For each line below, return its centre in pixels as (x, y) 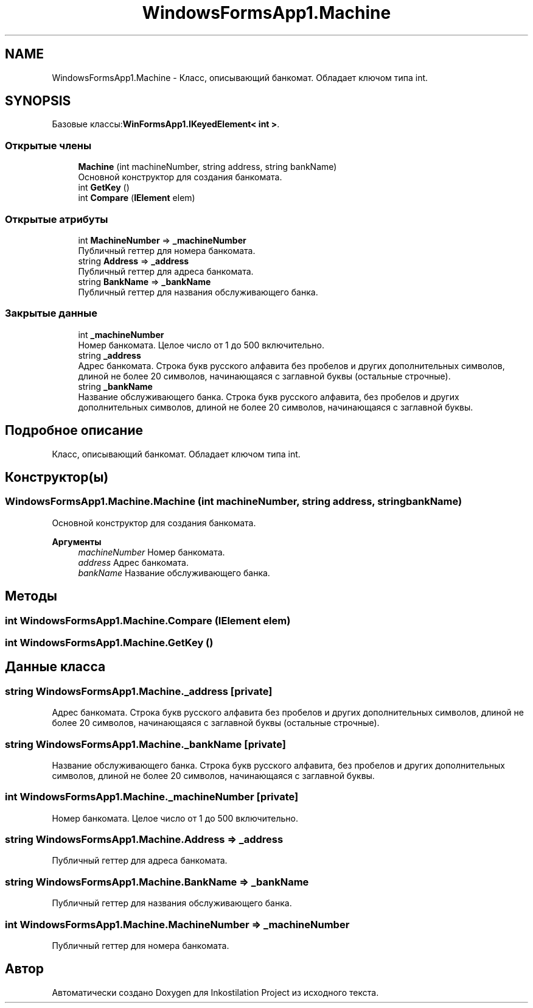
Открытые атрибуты (57, 219)
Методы (31, 596)
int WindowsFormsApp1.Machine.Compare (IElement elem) (148, 620)
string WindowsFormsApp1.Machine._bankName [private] (145, 744)
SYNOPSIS (38, 101)
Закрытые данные (51, 313)
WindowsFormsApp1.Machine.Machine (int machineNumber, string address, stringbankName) (234, 502)
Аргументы (77, 541)
